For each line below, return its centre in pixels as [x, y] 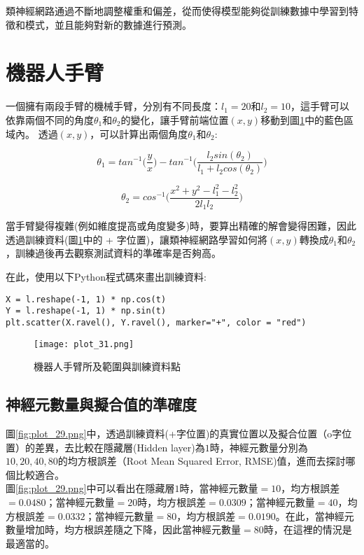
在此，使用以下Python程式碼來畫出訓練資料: [106, 276]
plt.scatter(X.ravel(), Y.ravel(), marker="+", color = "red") [156, 322]
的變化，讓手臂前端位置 [175, 119]
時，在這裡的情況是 [308, 529]
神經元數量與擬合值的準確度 [101, 404]
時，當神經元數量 [219, 488]
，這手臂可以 [320, 106]
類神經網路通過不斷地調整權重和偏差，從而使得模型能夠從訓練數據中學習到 [177, 10]
